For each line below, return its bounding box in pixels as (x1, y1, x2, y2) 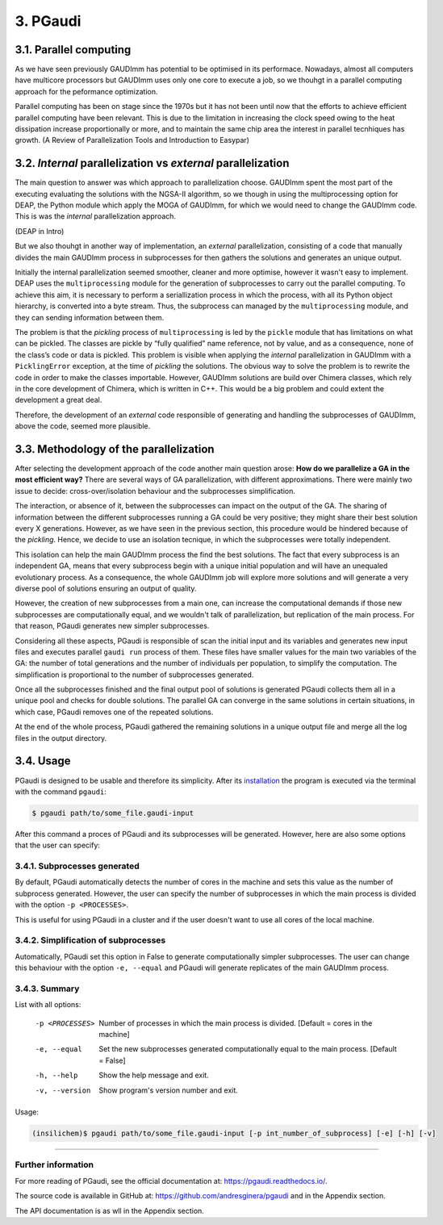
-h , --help (35, 1071, 78, 1081)
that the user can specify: (15, 840, 101, 851)
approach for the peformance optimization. (15, 86, 158, 96)
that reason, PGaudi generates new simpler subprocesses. (15, 621, 210, 631)
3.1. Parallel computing (15, 43, 132, 56)
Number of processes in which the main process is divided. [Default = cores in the (98, 1018, 373, 1028)
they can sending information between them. (15, 312, 165, 322)
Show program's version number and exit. (98, 1085, 238, 1095)
